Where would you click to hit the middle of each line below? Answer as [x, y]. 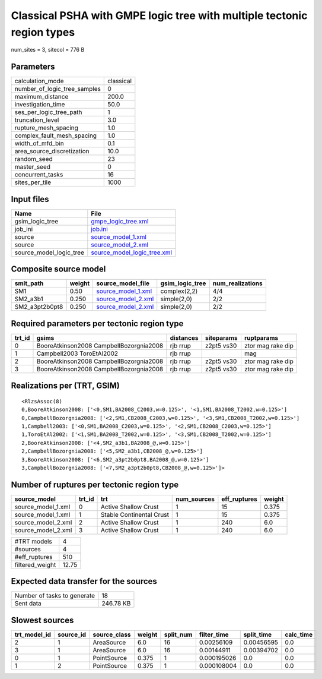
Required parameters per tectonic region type [97, 323]
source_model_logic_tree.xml [131, 252]
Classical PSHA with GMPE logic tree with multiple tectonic [159, 15]
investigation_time [40, 105]
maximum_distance [42, 97]
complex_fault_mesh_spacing [56, 135]
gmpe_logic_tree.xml [120, 221]
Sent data [28, 604]
